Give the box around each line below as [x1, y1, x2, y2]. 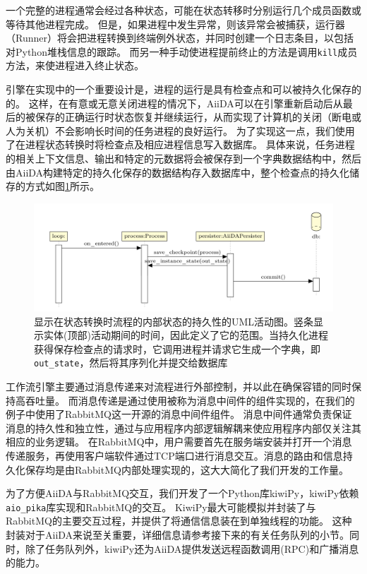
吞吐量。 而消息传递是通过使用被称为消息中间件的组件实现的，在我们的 [25, 393, 355, 407]
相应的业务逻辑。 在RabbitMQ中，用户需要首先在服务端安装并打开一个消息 [6, 434, 352, 449]
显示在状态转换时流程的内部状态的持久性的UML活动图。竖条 [34, 313, 314, 328]
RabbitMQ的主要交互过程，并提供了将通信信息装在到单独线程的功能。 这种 [6, 513, 352, 528]
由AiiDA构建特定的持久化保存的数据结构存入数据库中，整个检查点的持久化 [6, 165, 350, 179]
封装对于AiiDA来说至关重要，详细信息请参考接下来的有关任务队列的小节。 [6, 527, 350, 542]
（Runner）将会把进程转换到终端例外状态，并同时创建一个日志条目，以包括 [6, 30, 354, 45]
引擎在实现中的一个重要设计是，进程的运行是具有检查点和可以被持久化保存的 [6, 82, 361, 97]
